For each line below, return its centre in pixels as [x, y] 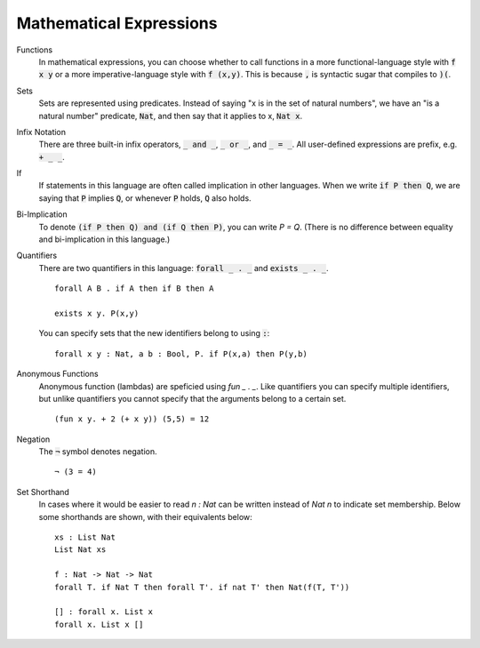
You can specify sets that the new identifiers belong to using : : [154, 333]
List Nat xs [80, 550]
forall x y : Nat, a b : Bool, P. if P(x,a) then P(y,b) [181, 354]
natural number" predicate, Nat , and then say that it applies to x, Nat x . [171, 116]
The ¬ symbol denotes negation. [98, 452]
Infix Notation [41, 132]
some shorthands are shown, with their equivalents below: [145, 516]
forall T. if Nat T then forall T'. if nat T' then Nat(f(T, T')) [202, 587]
